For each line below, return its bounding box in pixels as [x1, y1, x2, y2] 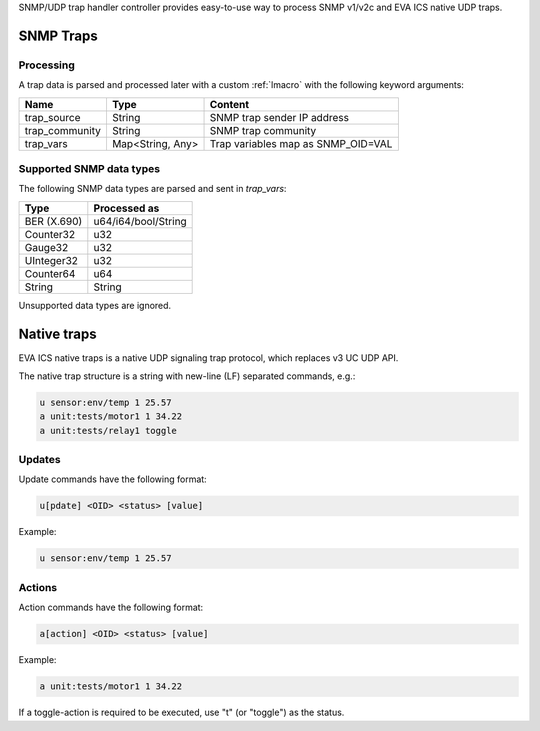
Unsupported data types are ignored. [18, 299, 172, 311]
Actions [18, 580, 58, 594]
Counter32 [24, 227, 75, 241]
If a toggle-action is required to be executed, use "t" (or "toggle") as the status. [18, 706, 345, 719]
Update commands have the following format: [18, 473, 207, 485]
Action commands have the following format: [18, 601, 204, 614]
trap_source [24, 110, 81, 124]
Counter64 [24, 266, 76, 280]
